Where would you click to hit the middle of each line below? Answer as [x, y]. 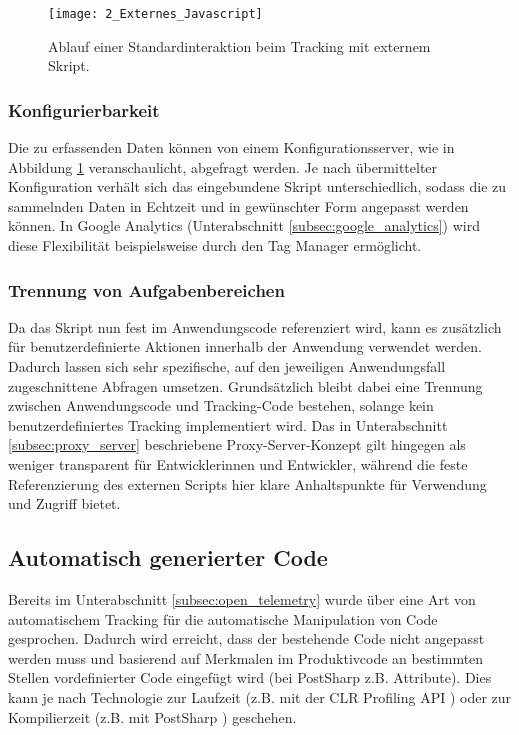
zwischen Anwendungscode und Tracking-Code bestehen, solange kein [221, 405]
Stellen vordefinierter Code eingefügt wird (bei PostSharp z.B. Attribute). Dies [250, 677]
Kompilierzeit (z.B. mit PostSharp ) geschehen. [152, 716]
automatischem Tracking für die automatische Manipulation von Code [223, 618]
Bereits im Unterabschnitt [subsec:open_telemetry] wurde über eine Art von [242, 598]
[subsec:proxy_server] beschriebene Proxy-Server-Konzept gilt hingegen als [237, 444]
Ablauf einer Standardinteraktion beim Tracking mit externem [239, 45]
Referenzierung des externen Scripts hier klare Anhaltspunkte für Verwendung [247, 483]
